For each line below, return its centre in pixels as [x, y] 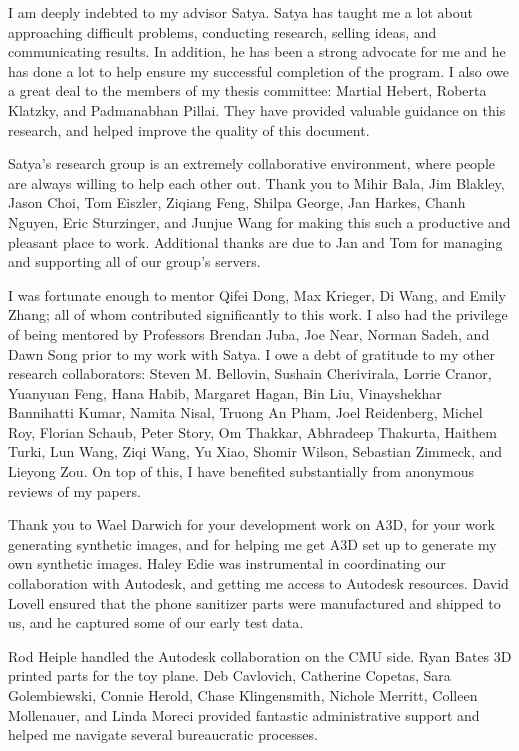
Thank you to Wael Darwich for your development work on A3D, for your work [251, 524]
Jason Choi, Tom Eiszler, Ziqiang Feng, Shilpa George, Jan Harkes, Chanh [237, 202]
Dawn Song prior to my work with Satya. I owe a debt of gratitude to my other [251, 353]
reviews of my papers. [74, 490]
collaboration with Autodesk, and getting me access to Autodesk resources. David [258, 583]
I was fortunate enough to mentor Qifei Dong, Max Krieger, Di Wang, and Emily [257, 294]
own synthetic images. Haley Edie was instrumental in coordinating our [227, 563]
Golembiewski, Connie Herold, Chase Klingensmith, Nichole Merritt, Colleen [243, 695]
